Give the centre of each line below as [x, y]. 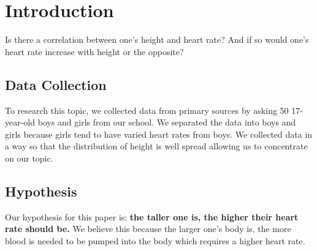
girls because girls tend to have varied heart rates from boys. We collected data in [159, 134]
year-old [20, 122]
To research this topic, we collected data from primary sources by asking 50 [147, 110]
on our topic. [29, 158]
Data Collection [56, 84]
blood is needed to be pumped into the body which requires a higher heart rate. [155, 240]
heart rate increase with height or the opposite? [94, 51]
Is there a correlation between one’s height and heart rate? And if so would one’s [157, 39]
